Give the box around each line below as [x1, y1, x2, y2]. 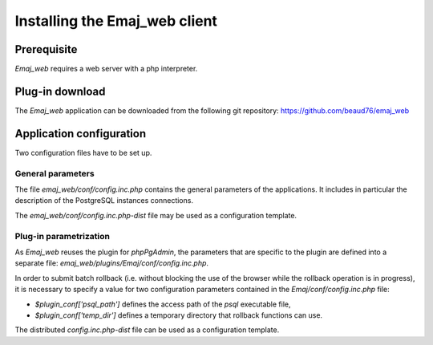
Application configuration [14, 127, 147, 140]
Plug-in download [14, 84, 106, 98]
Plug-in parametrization [14, 230, 110, 241]
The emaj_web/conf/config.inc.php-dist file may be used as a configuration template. [14, 210, 297, 220]
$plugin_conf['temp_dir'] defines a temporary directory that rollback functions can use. [34, 310, 323, 320]
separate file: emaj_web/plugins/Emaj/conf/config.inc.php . [14, 258, 208, 268]
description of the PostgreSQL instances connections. [14, 196, 194, 205]
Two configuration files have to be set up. [14, 148, 152, 157]
